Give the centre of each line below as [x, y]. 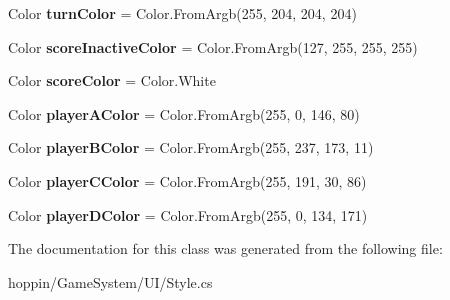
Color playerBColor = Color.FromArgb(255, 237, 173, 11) [191, 147]
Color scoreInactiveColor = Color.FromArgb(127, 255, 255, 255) [213, 46]
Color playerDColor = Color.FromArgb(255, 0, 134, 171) [188, 214]
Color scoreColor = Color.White [112, 80]
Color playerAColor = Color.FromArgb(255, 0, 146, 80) [184, 113]
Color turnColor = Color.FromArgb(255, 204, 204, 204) [182, 13]
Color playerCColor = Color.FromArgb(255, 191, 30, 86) [187, 180]
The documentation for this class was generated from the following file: [225, 248]
